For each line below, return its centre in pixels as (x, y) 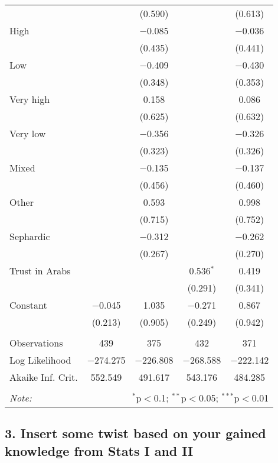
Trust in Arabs (40, 271)
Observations (36, 343)
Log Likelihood (40, 360)
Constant (28, 305)
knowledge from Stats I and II (99, 450)
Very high (30, 99)
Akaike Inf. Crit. (44, 377)
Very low (28, 133)
